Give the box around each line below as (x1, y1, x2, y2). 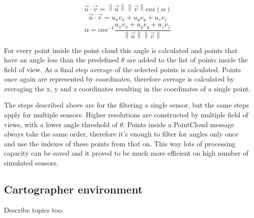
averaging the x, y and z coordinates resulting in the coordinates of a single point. (4, 83, 251, 93)
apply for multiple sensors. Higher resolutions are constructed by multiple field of (4, 109, 248, 120)
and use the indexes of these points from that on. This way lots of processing (4, 138, 236, 148)
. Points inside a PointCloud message (123, 119, 234, 129)
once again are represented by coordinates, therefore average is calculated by (4, 74, 234, 84)
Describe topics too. (4, 204, 64, 215)
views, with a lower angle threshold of (4, 119, 118, 129)
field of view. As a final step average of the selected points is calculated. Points (4, 64, 241, 74)
